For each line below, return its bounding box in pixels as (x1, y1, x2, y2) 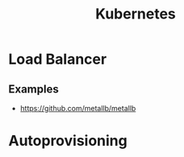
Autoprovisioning (8, 132, 128, 150)
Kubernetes (95, 5, 176, 23)
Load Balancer (8, 50, 107, 68)
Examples (8, 82, 59, 96)
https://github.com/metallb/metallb (19, 104, 136, 113)
